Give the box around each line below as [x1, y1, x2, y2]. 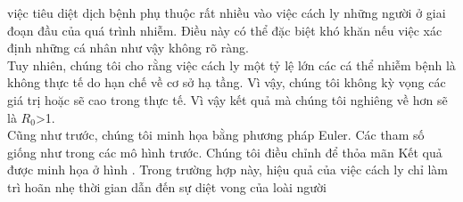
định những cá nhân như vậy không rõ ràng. [7, 38, 249, 57]
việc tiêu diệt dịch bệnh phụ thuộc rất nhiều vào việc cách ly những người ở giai [7, 4, 446, 21]
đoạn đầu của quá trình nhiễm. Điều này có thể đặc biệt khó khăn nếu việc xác [7, 20, 442, 39]
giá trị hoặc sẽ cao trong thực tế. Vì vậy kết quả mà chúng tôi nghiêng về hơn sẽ [7, 90, 448, 109]
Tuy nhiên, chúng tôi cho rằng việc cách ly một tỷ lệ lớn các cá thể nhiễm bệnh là [7, 55, 456, 74]
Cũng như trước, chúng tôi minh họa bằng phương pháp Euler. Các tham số [7, 125, 425, 144]
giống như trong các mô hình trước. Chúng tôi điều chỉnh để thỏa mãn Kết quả [7, 142, 442, 161]
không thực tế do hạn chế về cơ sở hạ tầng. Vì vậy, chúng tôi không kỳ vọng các [7, 73, 446, 92]
